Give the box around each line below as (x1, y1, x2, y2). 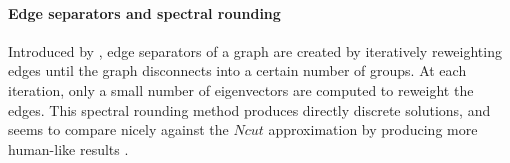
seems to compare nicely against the (8, 119, 229, 140)
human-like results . (8, 138, 129, 159)
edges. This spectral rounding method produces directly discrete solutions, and (8, 99, 491, 120)
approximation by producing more (268, 119, 478, 140)
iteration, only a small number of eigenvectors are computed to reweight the (8, 79, 474, 100)
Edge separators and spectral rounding (8, 2, 281, 23)
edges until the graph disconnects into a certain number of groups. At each (8, 60, 467, 81)
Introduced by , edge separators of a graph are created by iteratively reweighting (8, 40, 502, 61)
